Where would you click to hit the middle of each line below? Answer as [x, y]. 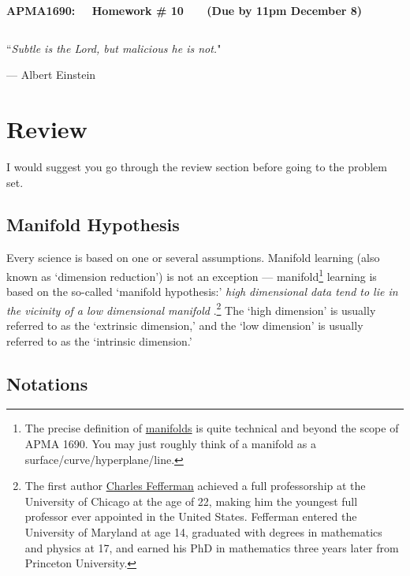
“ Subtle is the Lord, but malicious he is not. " [114, 48]
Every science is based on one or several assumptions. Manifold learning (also [193, 258]
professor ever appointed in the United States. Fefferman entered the [191, 516]
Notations [47, 383]
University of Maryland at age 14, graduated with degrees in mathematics [203, 531]
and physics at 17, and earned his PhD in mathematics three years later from [212, 547]
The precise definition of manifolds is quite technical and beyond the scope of [212, 428]
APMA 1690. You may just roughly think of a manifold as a [170, 443]
